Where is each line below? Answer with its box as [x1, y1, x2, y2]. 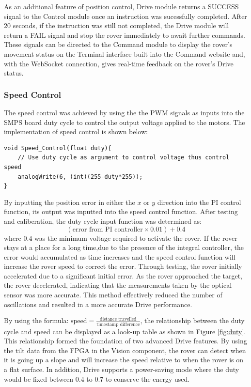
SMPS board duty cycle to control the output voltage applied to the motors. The [4, 117, 245, 127]
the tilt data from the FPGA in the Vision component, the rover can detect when [4, 345, 246, 355]
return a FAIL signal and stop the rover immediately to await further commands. [4, 30, 245, 40]
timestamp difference [96, 322, 140, 327]
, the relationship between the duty [140, 315, 245, 325]
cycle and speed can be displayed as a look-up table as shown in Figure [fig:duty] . [4, 326, 246, 336]
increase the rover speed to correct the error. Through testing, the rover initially [4, 261, 242, 271]
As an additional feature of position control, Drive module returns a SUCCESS [4, 1, 239, 11]
